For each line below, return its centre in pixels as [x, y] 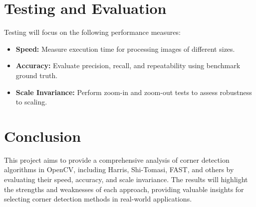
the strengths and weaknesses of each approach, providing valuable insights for [124, 189]
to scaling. [31, 102]
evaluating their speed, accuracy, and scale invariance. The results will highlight [126, 179]
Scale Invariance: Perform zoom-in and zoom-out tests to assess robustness [134, 92]
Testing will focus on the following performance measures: [92, 32]
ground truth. [37, 75]
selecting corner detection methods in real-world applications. [98, 199]
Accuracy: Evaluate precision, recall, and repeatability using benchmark [128, 65]
